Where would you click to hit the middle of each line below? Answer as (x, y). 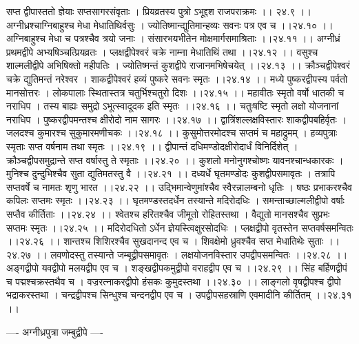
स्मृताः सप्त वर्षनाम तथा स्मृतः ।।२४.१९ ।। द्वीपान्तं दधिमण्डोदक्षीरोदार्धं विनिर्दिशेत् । (152, 146)
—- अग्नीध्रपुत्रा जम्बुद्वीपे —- (55, 331)
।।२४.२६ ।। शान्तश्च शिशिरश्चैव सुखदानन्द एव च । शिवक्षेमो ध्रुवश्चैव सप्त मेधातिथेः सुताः (165, 241)
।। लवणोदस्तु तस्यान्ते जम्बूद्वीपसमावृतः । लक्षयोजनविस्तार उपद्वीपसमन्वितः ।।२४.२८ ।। (191, 254)
